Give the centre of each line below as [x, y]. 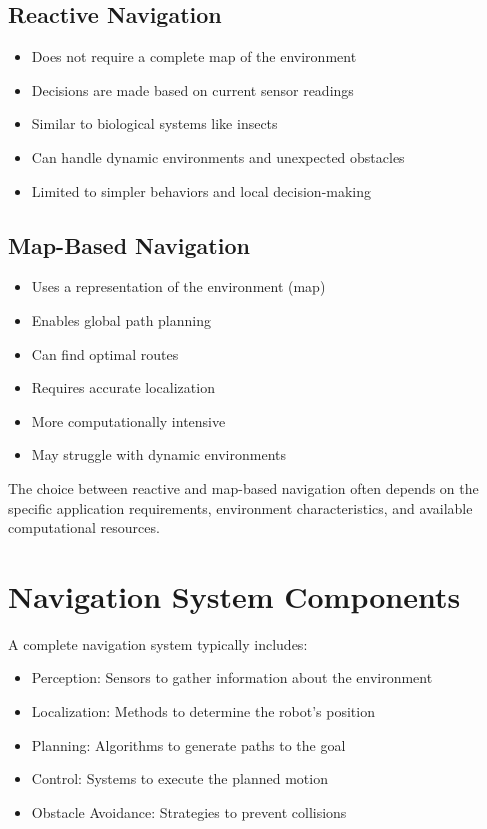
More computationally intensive [128, 420]
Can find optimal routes [105, 353]
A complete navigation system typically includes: [158, 643]
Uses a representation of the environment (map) [178, 286]
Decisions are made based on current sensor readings [192, 89]
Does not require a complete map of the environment [194, 56]
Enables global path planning [121, 319]
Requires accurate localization [123, 387]
